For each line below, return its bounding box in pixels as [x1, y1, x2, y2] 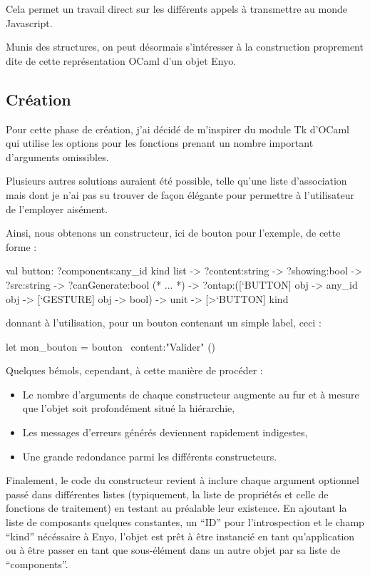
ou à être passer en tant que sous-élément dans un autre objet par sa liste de [6, 542, 341, 557]
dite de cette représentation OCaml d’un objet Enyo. [6, 53, 237, 68]
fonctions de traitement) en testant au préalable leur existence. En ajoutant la [6, 500, 347, 515]
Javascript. [6, 15, 53, 30]
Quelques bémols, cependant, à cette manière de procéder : [6, 363, 263, 378]
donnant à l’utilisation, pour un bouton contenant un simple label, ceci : [6, 315, 322, 330]
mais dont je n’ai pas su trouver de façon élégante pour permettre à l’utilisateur [6, 187, 354, 202]
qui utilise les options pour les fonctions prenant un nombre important [6, 135, 314, 150]
